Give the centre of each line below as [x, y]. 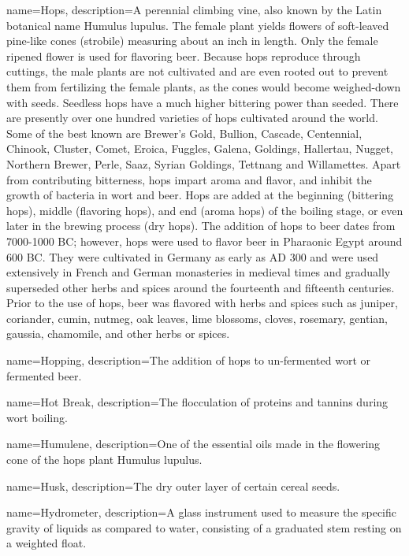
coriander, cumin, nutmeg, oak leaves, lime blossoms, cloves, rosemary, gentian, [197, 318]
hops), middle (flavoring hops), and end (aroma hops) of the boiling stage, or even [205, 210]
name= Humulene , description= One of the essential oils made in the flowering [193, 444]
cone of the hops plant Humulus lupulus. [104, 460]
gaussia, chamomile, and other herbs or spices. [118, 334]
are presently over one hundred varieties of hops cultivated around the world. [192, 118]
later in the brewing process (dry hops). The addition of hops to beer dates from [201, 226]
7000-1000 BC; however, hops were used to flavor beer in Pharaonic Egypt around [204, 241]
